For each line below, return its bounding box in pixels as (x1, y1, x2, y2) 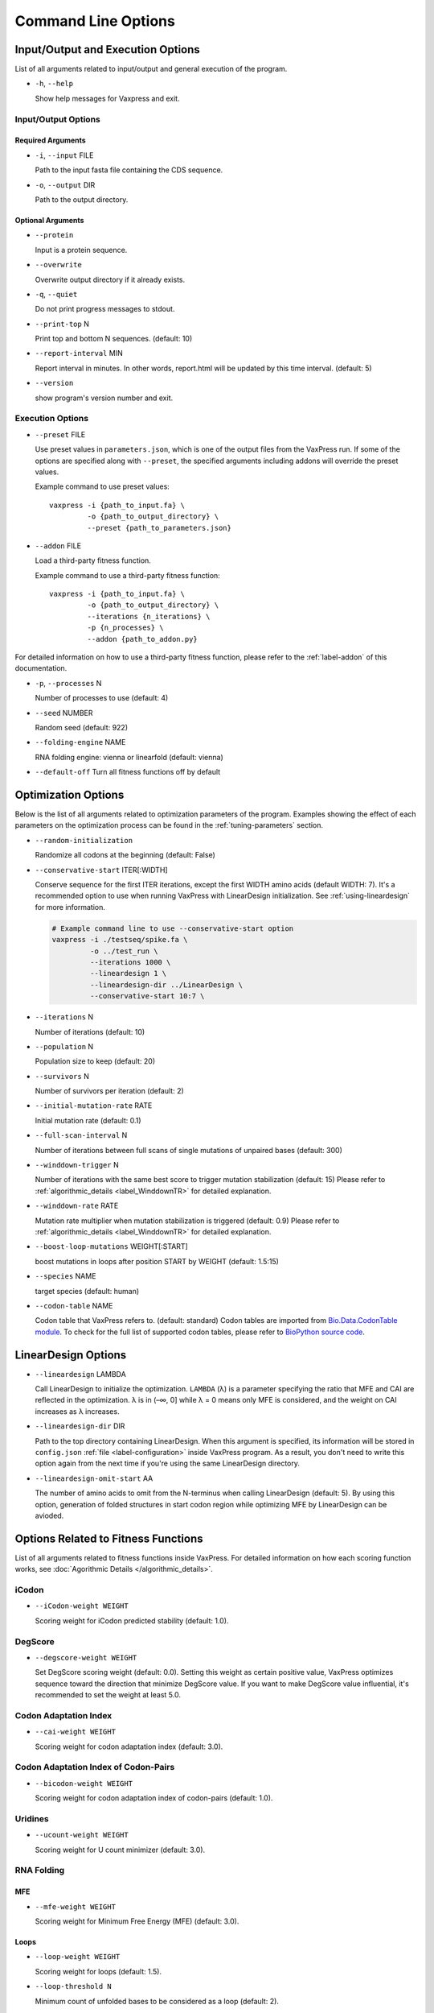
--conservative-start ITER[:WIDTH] (35, 865, 168, 874)
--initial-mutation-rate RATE (35, 1101, 153, 1110)
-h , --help (35, 79, 74, 89)
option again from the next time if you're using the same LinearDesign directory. (35, 1458, 301, 1469)
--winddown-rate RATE (35, 1201, 119, 1211)
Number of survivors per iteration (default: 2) (35, 1086, 184, 1096)
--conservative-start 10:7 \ (89, 991, 205, 1001)
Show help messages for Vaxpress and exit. (35, 93, 180, 103)
